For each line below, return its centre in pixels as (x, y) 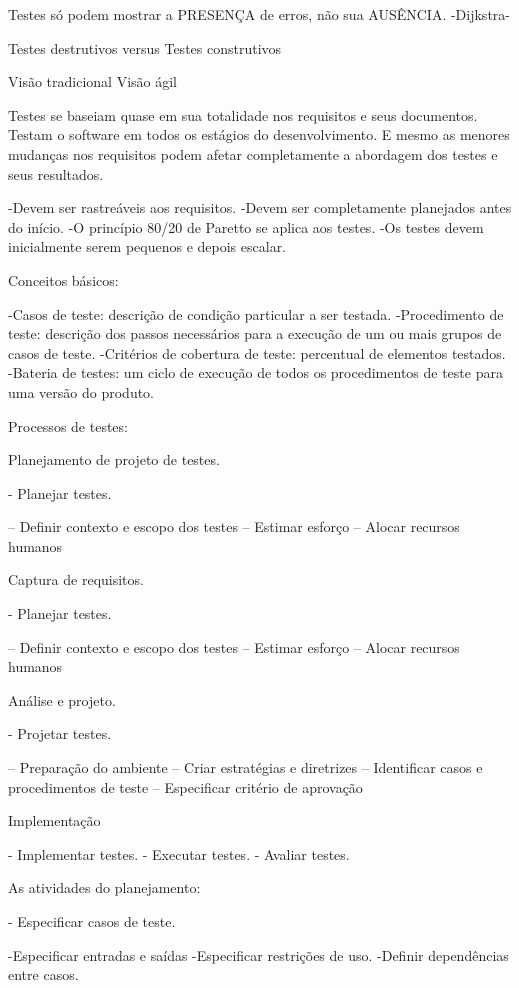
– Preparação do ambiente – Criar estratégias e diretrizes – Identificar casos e (245, 767)
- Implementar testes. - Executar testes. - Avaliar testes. (179, 853)
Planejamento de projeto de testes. (114, 459)
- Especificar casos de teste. (92, 921)
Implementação (54, 820)
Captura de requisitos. (76, 579)
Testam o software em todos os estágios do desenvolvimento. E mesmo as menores (259, 134)
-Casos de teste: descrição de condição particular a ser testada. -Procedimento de (256, 313)
